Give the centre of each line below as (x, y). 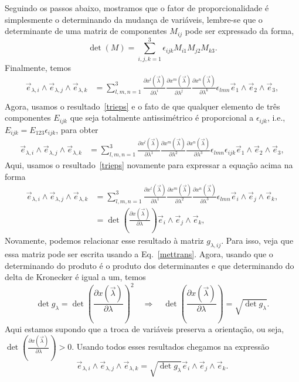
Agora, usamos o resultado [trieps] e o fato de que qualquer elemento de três (142, 106)
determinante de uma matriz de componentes (86, 31)
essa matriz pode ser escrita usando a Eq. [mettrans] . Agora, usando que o (139, 254)
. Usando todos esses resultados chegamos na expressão (171, 347)
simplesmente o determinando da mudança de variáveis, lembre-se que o (134, 19)
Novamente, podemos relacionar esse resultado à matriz (104, 241)
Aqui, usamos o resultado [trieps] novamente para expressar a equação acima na (149, 165)
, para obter (77, 129)
